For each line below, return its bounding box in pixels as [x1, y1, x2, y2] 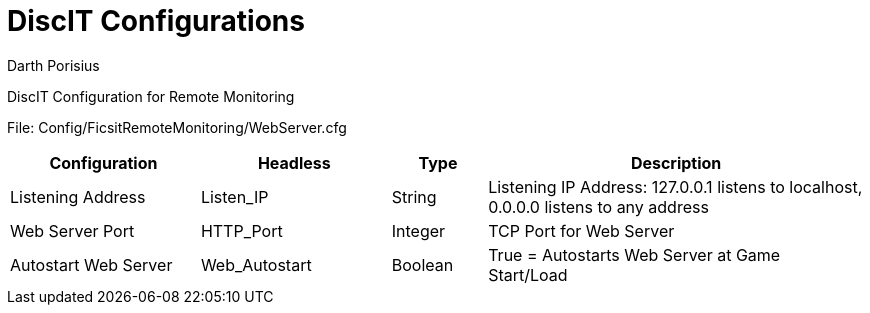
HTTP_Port [200, 220, 283, 241]
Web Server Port [10, 220, 135, 241]
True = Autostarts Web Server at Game [488, 244, 781, 265]
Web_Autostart [200, 254, 312, 275]
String [391, 186, 437, 207]
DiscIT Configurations [7, 4, 305, 38]
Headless [257, 152, 331, 173]
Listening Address [10, 186, 146, 207]
